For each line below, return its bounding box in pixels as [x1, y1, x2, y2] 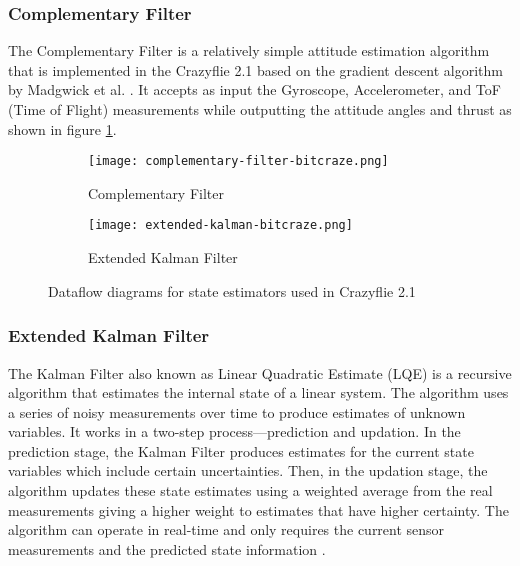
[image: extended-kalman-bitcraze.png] [88, 218, 353, 233]
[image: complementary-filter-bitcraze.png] [88, 154, 389, 169]
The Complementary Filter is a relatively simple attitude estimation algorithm [8, 40, 490, 61]
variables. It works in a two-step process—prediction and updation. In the [8, 421, 461, 442]
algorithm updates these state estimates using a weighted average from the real [8, 480, 493, 501]
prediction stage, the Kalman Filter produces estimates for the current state [8, 440, 474, 461]
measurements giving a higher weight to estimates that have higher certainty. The [8, 499, 509, 520]
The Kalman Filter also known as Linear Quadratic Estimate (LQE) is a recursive [8, 362, 512, 383]
